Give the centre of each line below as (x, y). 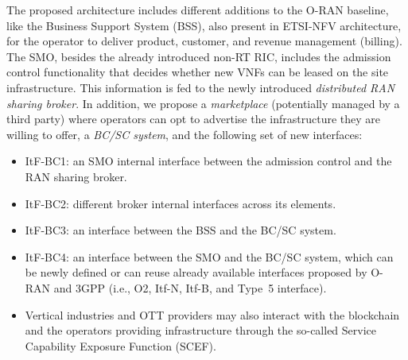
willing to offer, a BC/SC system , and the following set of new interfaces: (185, 134)
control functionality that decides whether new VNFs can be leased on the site (198, 72)
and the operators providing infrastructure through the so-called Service (201, 330)
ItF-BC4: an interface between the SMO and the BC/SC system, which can (209, 256)
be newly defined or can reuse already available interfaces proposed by (196, 272)
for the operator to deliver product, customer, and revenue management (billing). (204, 41)
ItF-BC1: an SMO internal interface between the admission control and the (208, 161)
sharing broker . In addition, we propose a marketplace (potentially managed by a (203, 103)
